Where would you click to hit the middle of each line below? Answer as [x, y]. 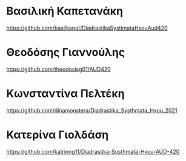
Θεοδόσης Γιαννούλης [66, 52]
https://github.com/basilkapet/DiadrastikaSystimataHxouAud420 [87, 28]
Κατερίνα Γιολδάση [58, 135]
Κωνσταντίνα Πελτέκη [66, 94]
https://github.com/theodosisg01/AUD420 [58, 69]
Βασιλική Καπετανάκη [65, 11]
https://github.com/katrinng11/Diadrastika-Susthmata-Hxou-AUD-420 [93, 151]
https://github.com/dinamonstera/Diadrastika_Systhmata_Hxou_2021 [92, 110]
